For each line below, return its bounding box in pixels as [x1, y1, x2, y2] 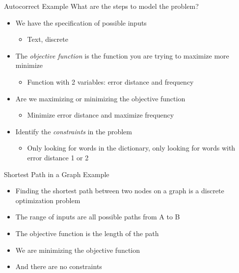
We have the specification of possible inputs [15, 17, 147, 28]
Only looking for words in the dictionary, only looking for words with [27, 143, 236, 153]
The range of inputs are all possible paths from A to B [15, 212, 180, 222]
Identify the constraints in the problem [15, 126, 132, 136]
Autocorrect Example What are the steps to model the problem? [4, 1, 199, 11]
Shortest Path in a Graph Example [4, 169, 109, 179]
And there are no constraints [15, 261, 102, 272]
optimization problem [15, 195, 80, 205]
